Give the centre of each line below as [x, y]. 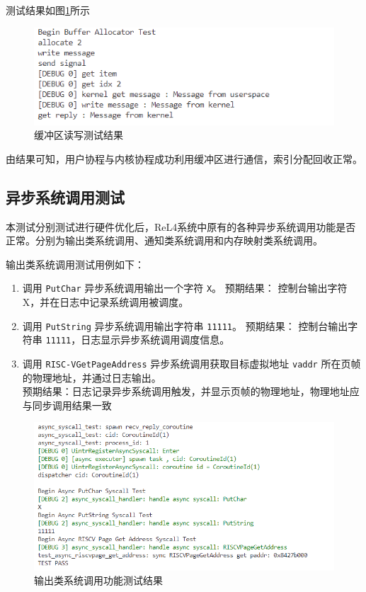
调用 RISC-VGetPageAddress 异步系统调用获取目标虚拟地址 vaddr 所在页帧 [191, 363]
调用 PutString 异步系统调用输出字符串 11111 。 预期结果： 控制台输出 [185, 325]
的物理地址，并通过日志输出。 [92, 377]
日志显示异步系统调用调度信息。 [155, 340]
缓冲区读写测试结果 [79, 135]
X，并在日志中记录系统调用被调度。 [105, 302]
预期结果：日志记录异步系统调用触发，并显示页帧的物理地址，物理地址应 [191, 391]
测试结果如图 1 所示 [48, 10]
